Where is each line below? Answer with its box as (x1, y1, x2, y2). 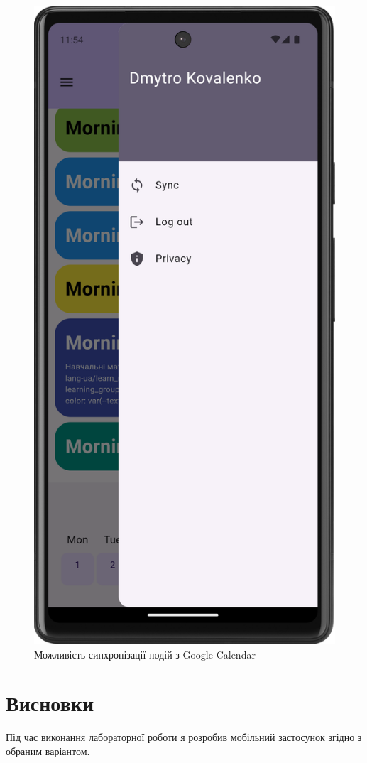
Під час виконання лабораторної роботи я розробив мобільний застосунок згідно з (6, 730, 362, 745)
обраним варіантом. (6, 743, 90, 758)
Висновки (6, 688, 94, 718)
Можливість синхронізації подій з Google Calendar (34, 646, 256, 661)
